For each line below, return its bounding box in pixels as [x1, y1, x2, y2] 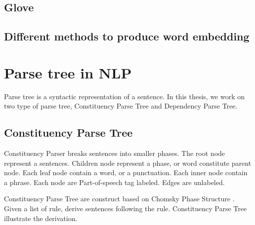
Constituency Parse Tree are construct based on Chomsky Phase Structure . [4, 193, 235, 204]
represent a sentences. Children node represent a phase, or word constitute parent [4, 157, 252, 168]
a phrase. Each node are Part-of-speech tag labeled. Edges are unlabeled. [4, 177, 225, 187]
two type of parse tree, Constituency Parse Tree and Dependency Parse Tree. [4, 101, 238, 111]
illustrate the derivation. [4, 213, 78, 223]
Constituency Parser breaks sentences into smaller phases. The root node [4, 148, 225, 158]
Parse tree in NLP [4, 62, 132, 82]
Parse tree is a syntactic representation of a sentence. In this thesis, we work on [4, 91, 245, 101]
